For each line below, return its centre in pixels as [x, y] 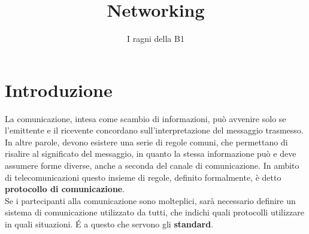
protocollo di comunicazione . [65, 189]
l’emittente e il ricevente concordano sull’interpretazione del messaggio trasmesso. [154, 130]
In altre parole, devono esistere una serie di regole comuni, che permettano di [146, 142]
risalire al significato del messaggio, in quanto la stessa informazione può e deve [151, 154]
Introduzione [59, 89]
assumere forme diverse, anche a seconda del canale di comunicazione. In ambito [152, 165]
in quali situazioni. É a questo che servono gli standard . [109, 224]
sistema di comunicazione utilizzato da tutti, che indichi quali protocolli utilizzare [154, 212]
